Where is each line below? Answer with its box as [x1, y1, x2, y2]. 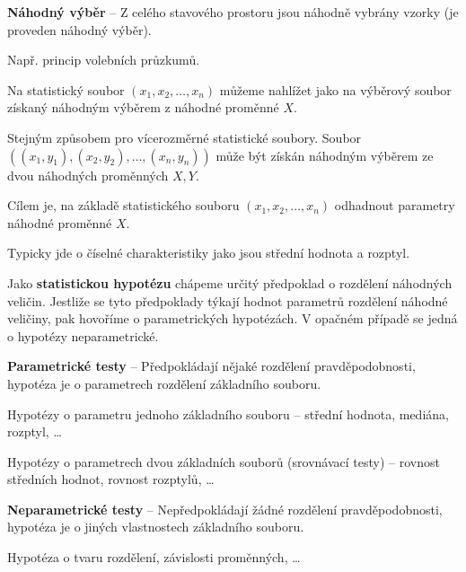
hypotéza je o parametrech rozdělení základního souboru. [7, 374, 321, 392]
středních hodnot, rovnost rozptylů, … [7, 470, 215, 488]
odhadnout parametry [334, 196, 455, 215]
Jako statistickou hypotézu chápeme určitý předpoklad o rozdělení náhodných [7, 273, 453, 292]
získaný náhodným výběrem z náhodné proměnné [7, 98, 279, 117]
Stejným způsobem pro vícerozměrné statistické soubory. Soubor [7, 128, 362, 146]
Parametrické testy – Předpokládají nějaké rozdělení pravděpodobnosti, [7, 356, 416, 375]
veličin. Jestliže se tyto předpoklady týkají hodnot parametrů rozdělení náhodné [7, 291, 448, 310]
